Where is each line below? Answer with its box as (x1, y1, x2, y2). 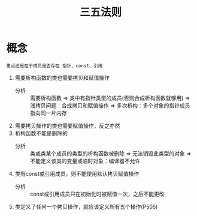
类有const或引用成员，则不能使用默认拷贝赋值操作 (14, 170, 140, 177)
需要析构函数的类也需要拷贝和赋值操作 (14, 74, 110, 81)
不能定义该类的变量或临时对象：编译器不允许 (29, 157, 141, 164)
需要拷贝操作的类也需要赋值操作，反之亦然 (14, 122, 120, 129)
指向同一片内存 (29, 109, 67, 116)
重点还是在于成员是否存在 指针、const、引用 (6, 62, 103, 69)
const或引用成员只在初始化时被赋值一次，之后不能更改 (29, 190, 165, 197)
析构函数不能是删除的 (14, 130, 68, 137)
